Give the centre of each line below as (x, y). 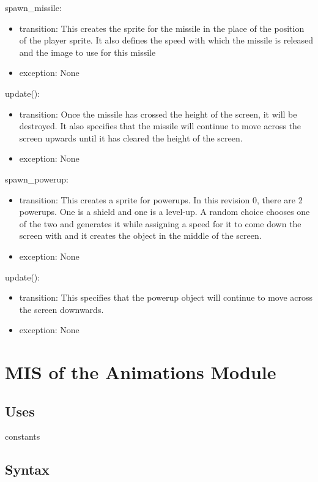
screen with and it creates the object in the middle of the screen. (140, 235)
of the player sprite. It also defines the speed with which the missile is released (166, 40)
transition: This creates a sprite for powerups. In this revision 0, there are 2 (161, 199)
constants (23, 436)
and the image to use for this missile (87, 52)
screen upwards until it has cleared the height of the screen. (131, 137)
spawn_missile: (33, 7)
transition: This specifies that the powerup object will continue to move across (166, 297)
